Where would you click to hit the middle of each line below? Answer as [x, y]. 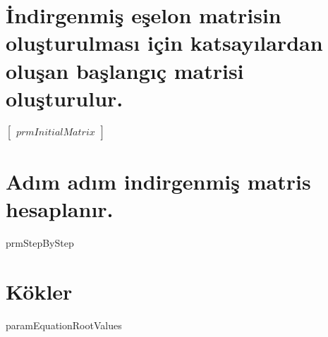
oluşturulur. [65, 98]
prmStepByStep [40, 243]
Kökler [39, 291]
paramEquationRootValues [64, 325]
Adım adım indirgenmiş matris [158, 181]
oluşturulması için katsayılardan [164, 43]
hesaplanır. [60, 209]
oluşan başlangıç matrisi [125, 70]
